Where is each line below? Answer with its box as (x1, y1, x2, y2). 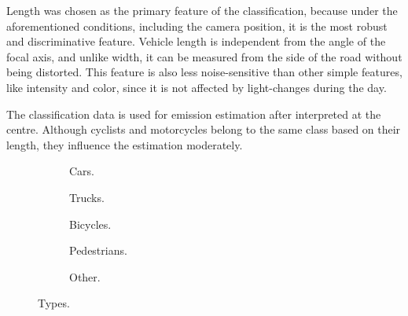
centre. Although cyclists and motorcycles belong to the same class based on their (6, 121, 401, 138)
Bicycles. (69, 215, 112, 232)
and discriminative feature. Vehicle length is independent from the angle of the (6, 33, 386, 50)
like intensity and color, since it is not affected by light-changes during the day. (6, 79, 387, 95)
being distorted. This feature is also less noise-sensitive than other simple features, (6, 64, 402, 80)
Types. (38, 295, 70, 311)
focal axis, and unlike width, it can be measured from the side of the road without (6, 48, 402, 64)
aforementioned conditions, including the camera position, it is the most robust (6, 17, 388, 34)
